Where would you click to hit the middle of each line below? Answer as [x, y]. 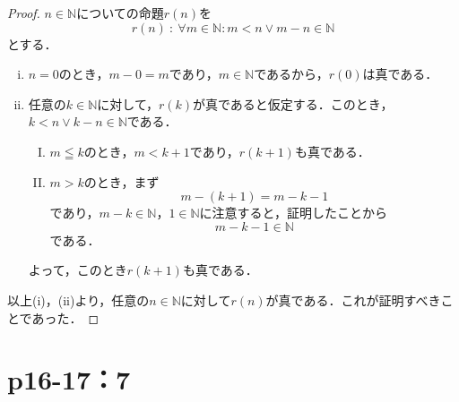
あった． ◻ [65, 317]
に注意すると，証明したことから [294, 213]
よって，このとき [78, 270]
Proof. [24, 13]
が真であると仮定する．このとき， [293, 103]
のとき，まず [121, 181]
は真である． [400, 74]
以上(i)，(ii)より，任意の [78, 299]
